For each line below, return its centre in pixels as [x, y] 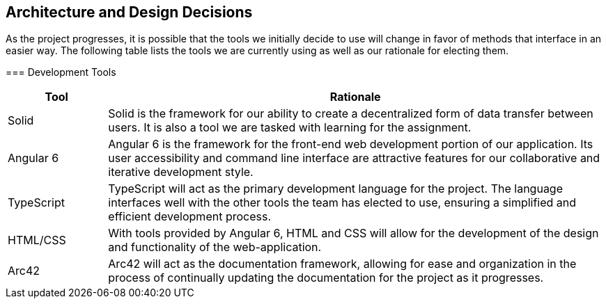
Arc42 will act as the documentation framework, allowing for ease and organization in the [342, 264]
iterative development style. [181, 172]
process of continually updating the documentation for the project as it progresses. [326, 278]
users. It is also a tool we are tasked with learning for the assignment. [290, 128]
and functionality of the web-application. [215, 247]
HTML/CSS [37, 240]
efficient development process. [190, 217]
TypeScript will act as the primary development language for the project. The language [335, 189]
